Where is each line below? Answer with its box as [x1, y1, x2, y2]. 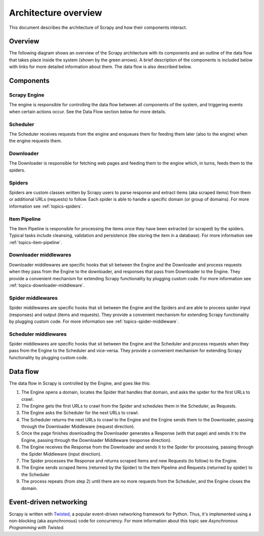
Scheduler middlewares [9, 331, 67, 338]
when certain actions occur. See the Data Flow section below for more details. [9, 108, 166, 115]
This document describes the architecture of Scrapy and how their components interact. [9, 24, 187, 30]
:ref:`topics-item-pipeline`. [9, 239, 62, 245]
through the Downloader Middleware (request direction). [21, 424, 135, 430]
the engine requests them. [9, 138, 62, 144]
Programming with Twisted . [9, 525, 65, 531]
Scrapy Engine [9, 92, 44, 98]
